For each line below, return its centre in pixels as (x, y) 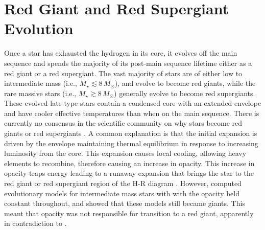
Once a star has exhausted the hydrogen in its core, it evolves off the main (121, 53)
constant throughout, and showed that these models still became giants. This (125, 203)
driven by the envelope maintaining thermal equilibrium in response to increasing (131, 143)
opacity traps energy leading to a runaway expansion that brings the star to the (129, 173)
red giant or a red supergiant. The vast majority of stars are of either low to (123, 73)
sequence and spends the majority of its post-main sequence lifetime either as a (128, 63)
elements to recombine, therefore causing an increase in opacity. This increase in (129, 163)
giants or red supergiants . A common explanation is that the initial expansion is (131, 133)
